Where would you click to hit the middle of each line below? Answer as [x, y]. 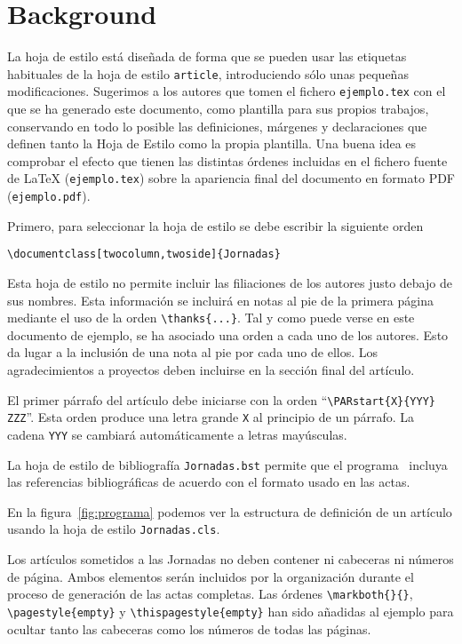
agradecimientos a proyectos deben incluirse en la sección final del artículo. [211, 370]
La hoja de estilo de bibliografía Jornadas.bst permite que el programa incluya [227, 464]
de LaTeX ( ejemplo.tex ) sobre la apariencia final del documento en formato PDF [231, 178]
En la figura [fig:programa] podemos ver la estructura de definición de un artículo [230, 511]
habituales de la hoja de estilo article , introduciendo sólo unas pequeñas [208, 73]
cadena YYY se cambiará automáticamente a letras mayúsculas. [177, 434]
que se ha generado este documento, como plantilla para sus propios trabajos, [218, 109]
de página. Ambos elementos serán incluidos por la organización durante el [211, 576]
